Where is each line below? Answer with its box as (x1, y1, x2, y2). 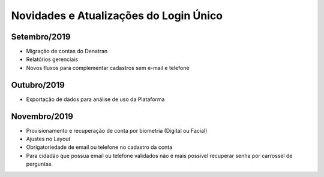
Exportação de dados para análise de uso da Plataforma (26, 96, 165, 103)
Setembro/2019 (11, 32, 71, 42)
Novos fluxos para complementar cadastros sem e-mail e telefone (26, 64, 190, 71)
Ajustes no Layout (26, 135, 71, 143)
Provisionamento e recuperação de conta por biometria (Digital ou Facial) (26, 127, 208, 134)
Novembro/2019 (11, 111, 73, 121)
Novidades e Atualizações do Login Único (11, 9, 223, 22)
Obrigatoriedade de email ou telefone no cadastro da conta (26, 144, 173, 151)
